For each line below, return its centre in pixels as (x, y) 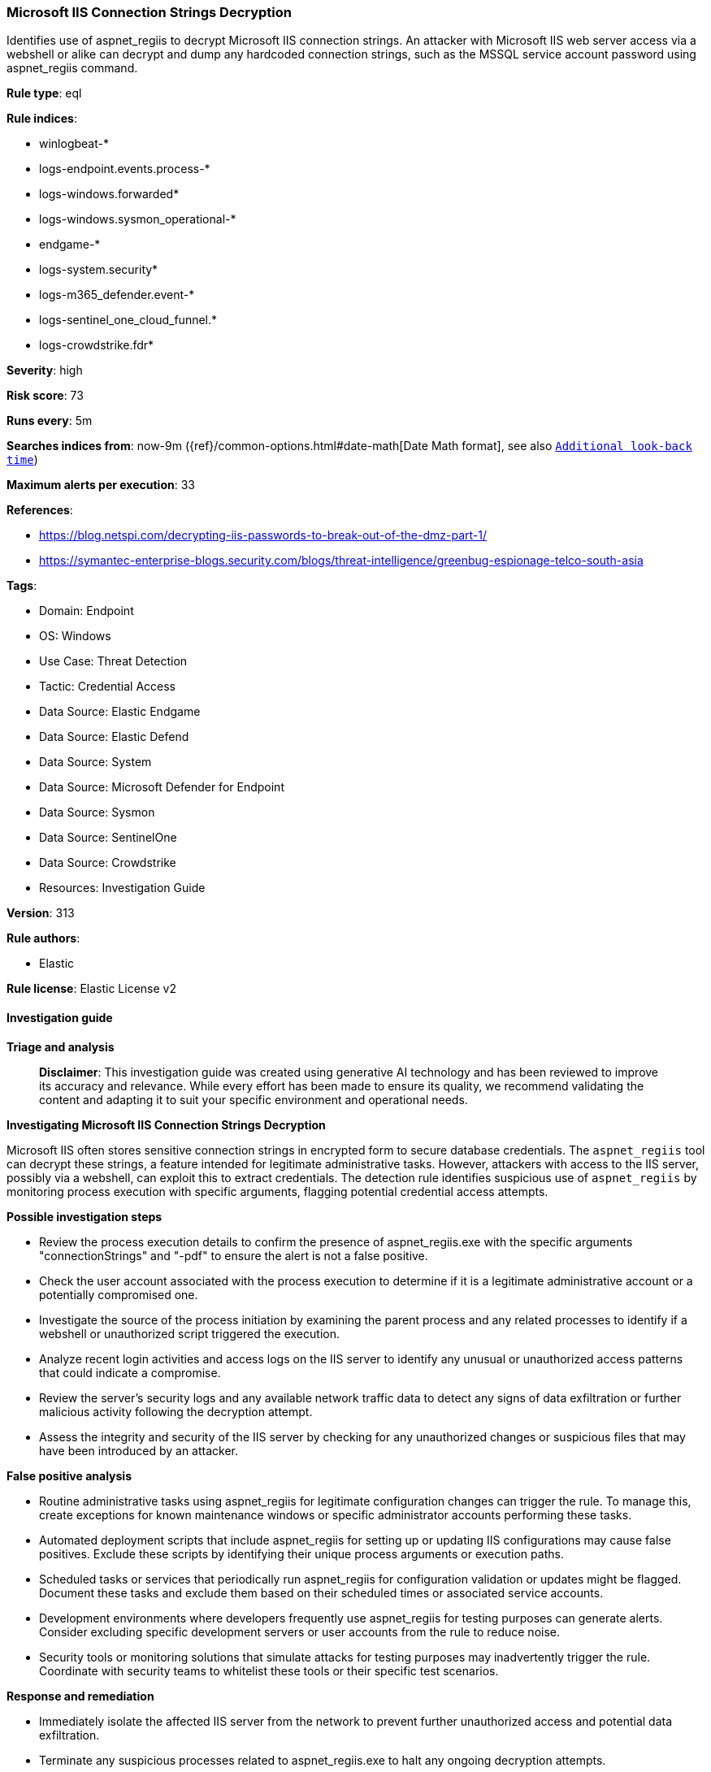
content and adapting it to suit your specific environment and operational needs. (254, 1099)
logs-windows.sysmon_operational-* (138, 219)
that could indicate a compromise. (130, 1372)
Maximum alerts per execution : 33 (101, 485)
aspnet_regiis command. (72, 68)
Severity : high (45, 370)
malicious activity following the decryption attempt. (176, 1411)
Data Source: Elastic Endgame (120, 712)
